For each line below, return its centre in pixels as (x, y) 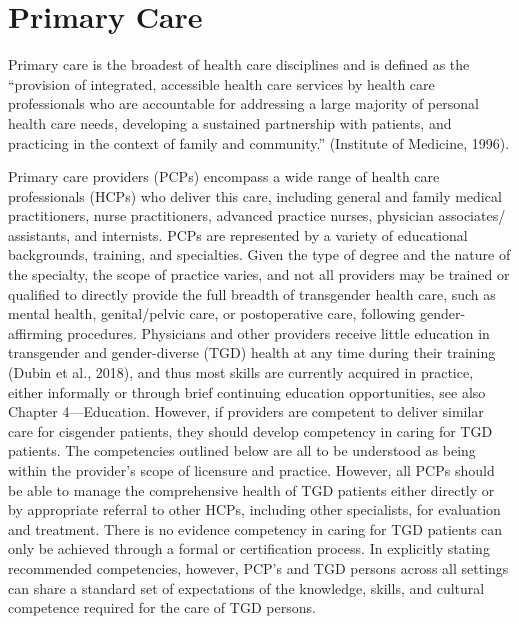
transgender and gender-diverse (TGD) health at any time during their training (252, 352)
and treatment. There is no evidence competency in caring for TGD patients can (255, 528)
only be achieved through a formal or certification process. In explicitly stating (249, 548)
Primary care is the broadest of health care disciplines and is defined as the (239, 64)
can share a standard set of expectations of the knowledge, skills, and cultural (246, 587)
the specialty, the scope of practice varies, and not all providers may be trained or (259, 274)
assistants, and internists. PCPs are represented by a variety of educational (238, 234)
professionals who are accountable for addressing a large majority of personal (243, 103)
